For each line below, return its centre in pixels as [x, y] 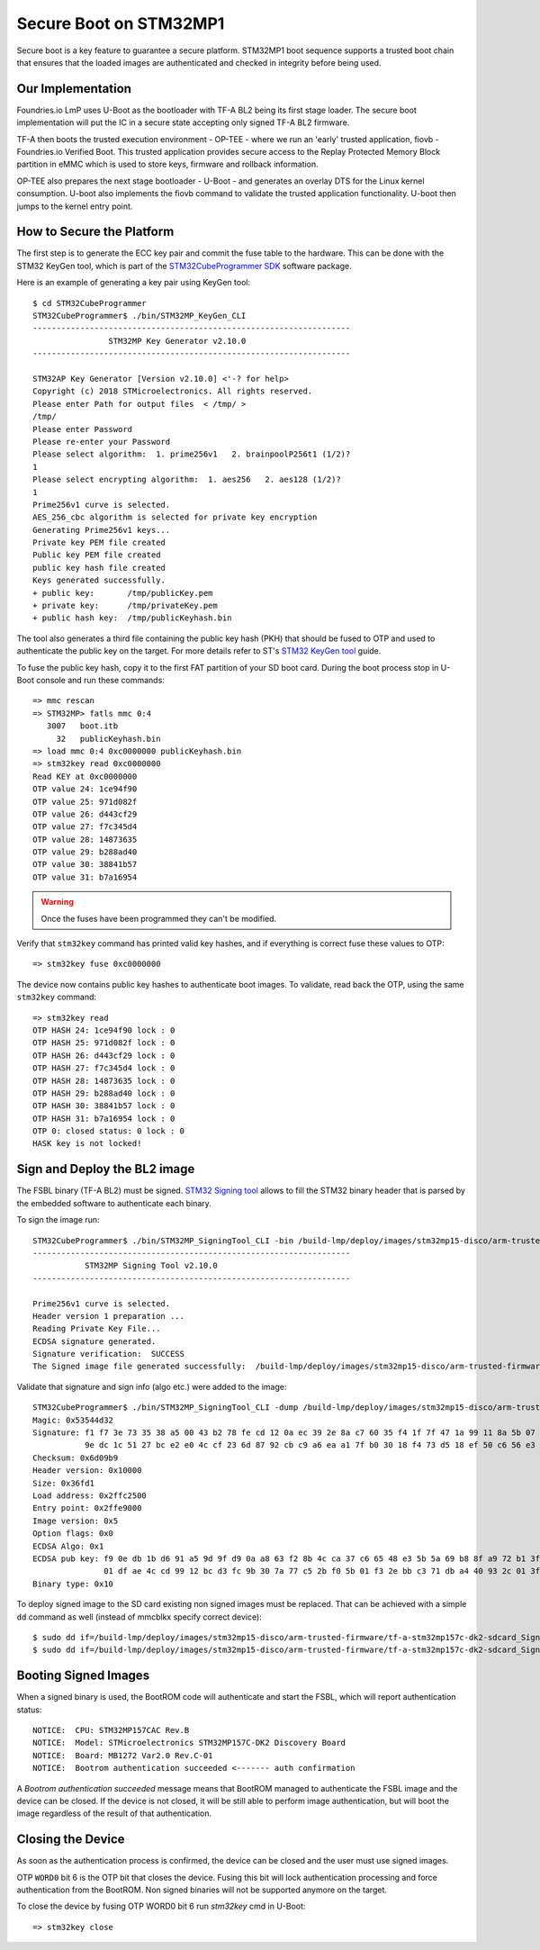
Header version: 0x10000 [87, 1471]
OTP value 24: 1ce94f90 [85, 789]
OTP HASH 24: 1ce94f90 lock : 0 [104, 1030]
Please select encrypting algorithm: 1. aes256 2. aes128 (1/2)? [187, 480]
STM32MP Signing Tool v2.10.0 [151, 1266]
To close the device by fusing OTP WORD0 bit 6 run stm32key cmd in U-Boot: [161, 1906]
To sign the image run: [58, 1220]
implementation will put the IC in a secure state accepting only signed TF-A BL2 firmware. [183, 122]
